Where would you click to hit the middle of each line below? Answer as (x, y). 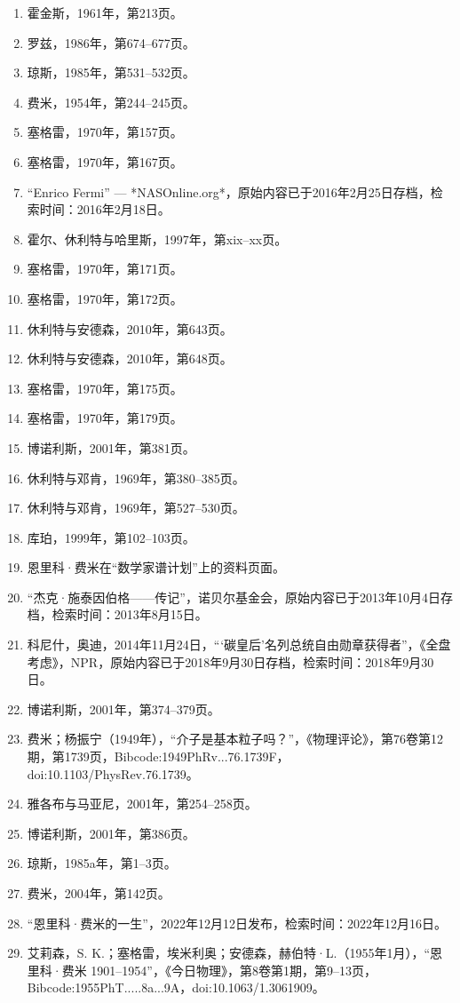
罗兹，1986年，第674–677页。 (111, 42)
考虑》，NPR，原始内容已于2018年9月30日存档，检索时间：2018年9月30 (230, 661)
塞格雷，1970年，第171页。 (105, 269)
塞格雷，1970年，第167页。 (105, 161)
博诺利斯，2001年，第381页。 (111, 447)
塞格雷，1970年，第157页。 (105, 132)
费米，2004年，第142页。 (99, 893)
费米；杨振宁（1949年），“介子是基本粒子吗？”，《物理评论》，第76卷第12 (235, 739)
